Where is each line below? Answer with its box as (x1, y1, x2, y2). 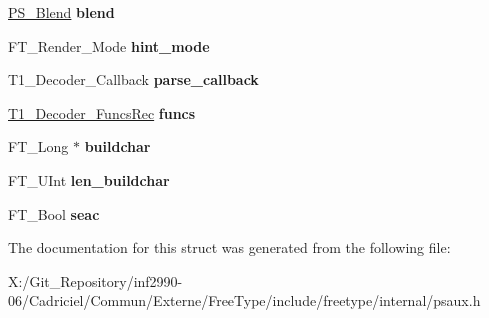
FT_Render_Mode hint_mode (8, 35, 210, 56)
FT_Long (8, 136, 69, 157)
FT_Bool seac (8, 203, 100, 224)
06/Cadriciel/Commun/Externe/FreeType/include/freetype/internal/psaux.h (8, 290, 481, 311)
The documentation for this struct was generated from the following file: (8, 237, 451, 258)
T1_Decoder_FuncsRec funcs (8, 102, 196, 123)
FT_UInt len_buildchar (8, 169, 170, 190)
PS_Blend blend (8, 2, 115, 22)
